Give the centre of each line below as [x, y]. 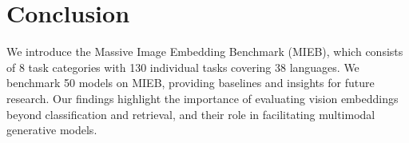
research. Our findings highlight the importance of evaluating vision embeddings [203, 98]
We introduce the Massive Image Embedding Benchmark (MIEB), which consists [205, 52]
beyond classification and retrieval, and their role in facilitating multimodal [191, 114]
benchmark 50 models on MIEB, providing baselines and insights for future [191, 83]
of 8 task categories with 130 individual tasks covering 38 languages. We [183, 67]
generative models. [52, 130]
